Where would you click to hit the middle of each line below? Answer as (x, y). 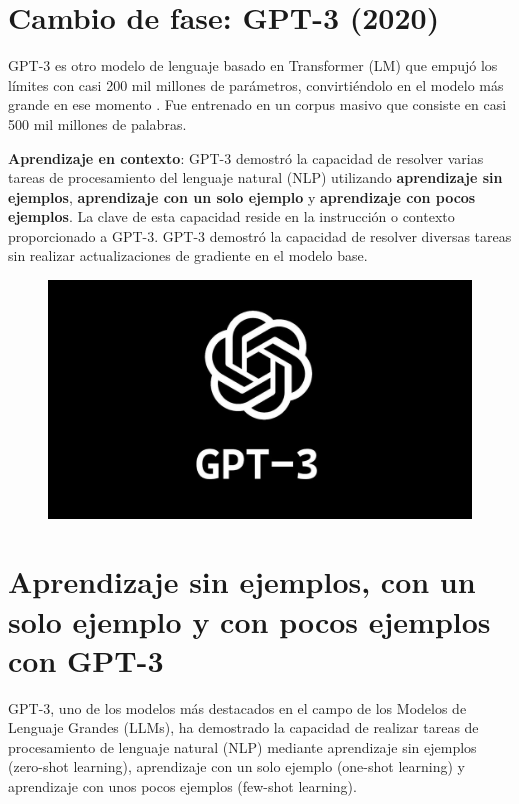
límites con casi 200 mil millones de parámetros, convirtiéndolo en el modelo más (256, 84)
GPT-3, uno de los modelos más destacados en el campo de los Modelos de (237, 707)
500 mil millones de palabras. (97, 123)
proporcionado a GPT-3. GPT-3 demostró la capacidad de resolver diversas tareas (260, 235)
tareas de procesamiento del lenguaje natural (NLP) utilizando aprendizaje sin (255, 177)
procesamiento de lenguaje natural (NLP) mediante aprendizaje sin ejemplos (242, 746)
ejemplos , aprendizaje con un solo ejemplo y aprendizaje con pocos (242, 196)
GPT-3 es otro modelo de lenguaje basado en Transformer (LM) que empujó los (253, 65)
